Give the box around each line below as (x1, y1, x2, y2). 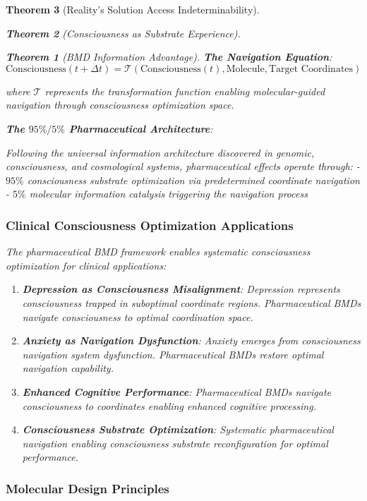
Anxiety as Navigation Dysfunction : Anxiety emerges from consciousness (22, 333, 361, 348)
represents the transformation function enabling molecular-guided (44, 83, 325, 98)
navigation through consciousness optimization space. (6, 97, 234, 112)
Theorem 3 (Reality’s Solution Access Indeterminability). (6, 2, 260, 16)
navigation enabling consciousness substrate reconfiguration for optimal (22, 435, 328, 450)
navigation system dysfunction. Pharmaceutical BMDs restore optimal (22, 346, 324, 361)
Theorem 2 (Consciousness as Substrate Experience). (6, 25, 241, 40)
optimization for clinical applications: (6, 258, 167, 272)
